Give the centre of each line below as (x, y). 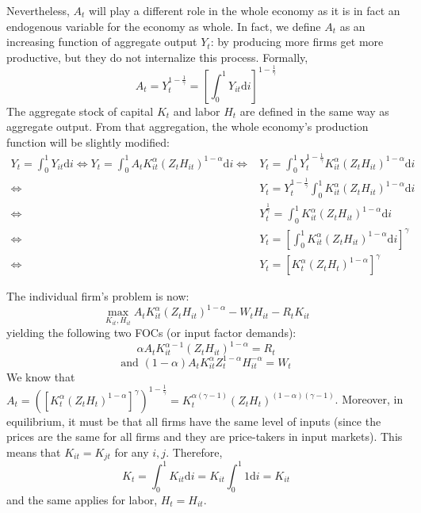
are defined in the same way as (314, 111)
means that (34, 452)
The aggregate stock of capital (80, 111)
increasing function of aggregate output (102, 42)
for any (132, 452)
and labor (197, 111)
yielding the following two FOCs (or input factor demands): (151, 333)
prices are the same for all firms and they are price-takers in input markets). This (205, 436)
